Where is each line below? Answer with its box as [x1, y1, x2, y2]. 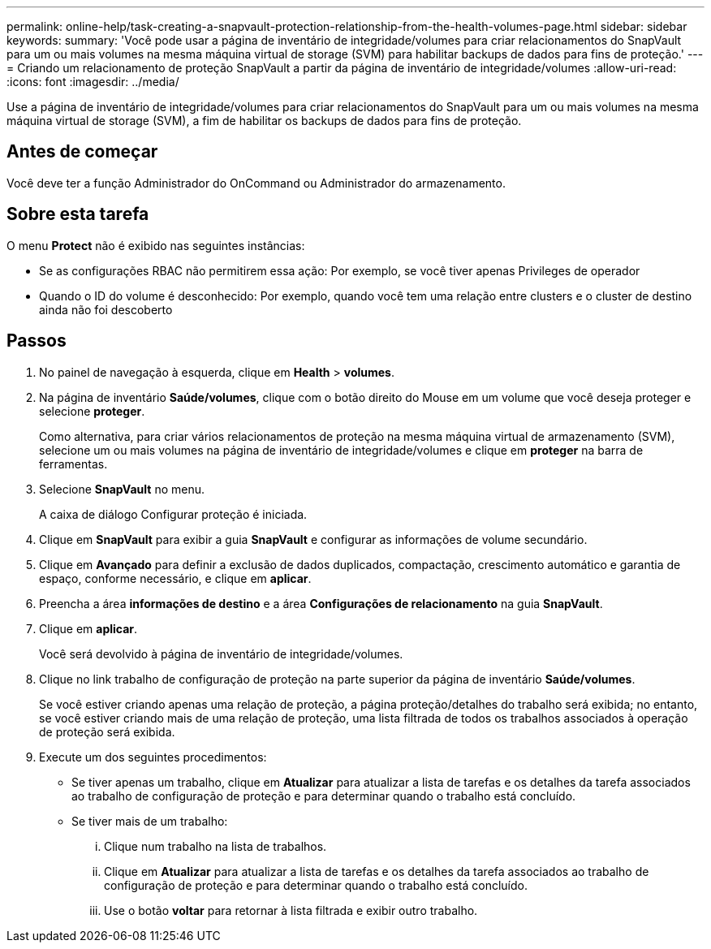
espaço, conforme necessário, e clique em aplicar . [39, 571, 312, 585]
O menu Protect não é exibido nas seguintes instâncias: [6, 238, 305, 252]
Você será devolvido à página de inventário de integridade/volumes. [39, 646, 403, 661]
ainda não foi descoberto [39, 302, 173, 317]
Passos [6, 330, 67, 352]
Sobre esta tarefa [6, 204, 149, 225]
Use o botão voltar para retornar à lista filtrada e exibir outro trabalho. [104, 903, 478, 917]
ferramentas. [39, 456, 108, 471]
